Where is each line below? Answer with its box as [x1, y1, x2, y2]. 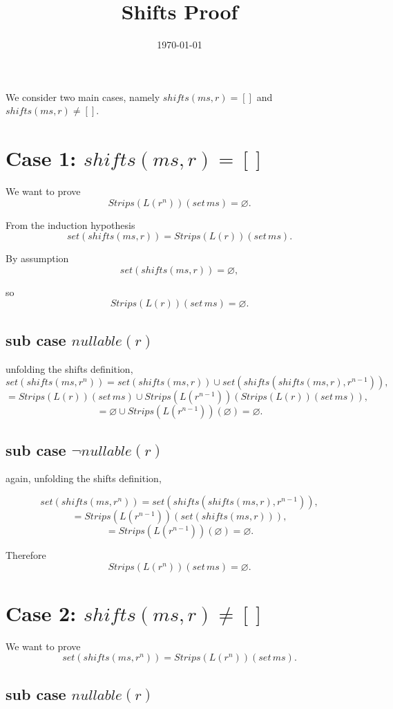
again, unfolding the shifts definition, [6, 471, 162, 486]
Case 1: [6, 144, 77, 172]
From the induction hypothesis [6, 217, 135, 232]
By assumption [6, 251, 69, 266]
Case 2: [6, 598, 77, 627]
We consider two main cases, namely [6, 89, 160, 104]
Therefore [6, 548, 46, 562]
